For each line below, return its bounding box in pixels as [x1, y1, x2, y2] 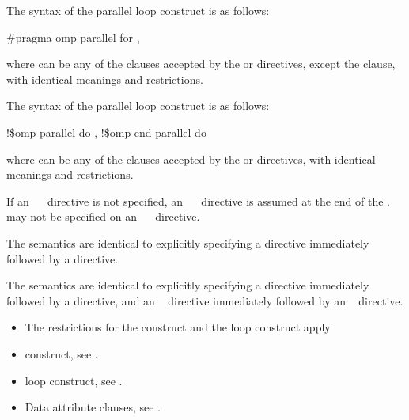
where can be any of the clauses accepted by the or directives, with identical [6, 150, 376, 167]
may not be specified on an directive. [6, 208, 200, 225]
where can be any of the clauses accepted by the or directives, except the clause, [6, 55, 396, 72]
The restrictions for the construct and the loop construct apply [25, 319, 331, 335]
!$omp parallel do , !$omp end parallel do [6, 123, 206, 140]
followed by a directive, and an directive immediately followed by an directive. [6, 292, 403, 308]
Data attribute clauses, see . [25, 399, 161, 415]
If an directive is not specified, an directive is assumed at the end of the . [6, 192, 390, 209]
